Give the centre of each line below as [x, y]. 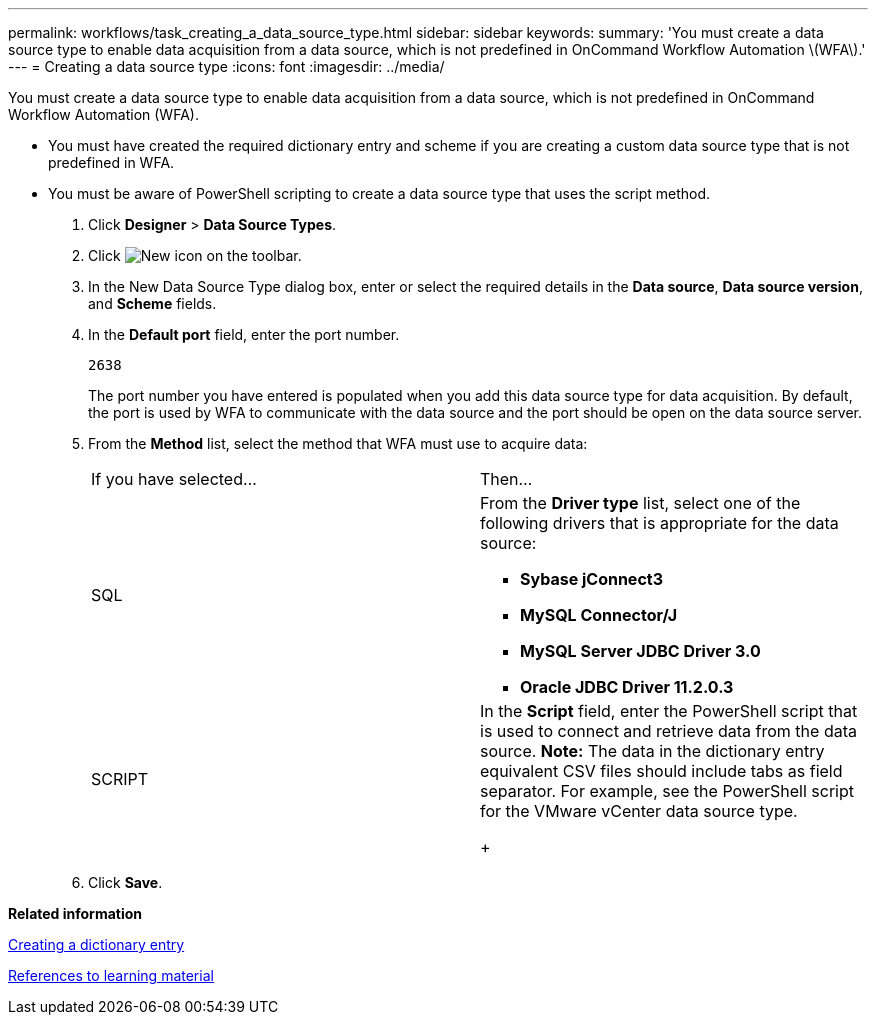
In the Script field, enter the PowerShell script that [669, 711]
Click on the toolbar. [195, 255]
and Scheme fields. [152, 303]
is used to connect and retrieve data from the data [668, 731]
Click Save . [125, 882]
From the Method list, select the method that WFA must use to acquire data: [338, 443]
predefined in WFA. [111, 162]
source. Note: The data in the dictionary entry [652, 751]
